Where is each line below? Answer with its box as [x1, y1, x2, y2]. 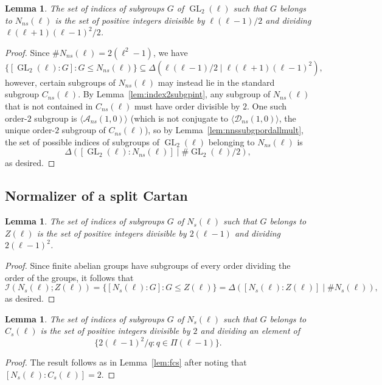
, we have [153, 46, 188, 58]
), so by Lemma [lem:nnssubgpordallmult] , [144, 123, 304, 136]
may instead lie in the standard [158, 75, 275, 88]
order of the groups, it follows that [5, 271, 134, 283]
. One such [247, 99, 287, 112]
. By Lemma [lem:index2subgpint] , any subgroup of [78, 88, 271, 100]
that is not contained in [5, 99, 93, 112]
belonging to [208, 135, 255, 148]
